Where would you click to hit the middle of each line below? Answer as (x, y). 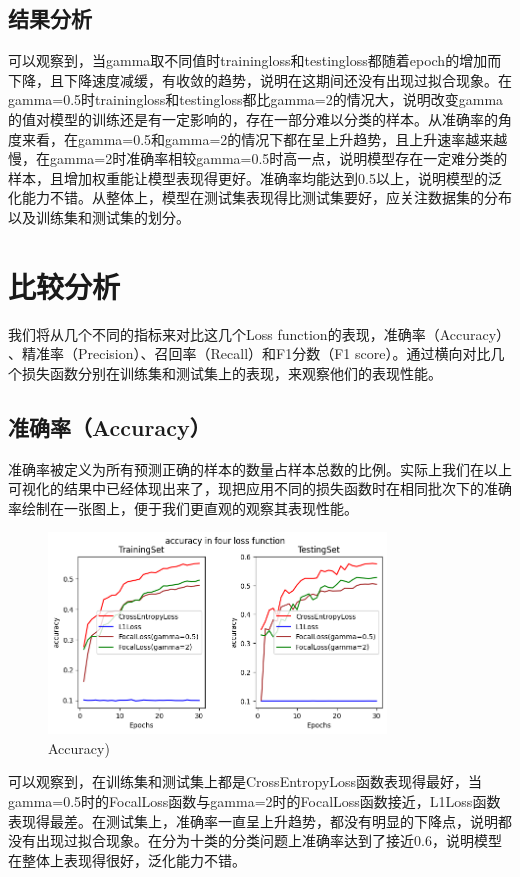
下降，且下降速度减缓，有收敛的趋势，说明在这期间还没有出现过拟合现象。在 (260, 79)
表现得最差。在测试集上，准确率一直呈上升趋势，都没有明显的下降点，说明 (253, 820)
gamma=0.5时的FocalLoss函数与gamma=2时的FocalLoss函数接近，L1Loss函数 (254, 800)
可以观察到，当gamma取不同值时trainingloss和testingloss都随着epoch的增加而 (255, 60)
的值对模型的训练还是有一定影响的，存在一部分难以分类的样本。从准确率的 (253, 118)
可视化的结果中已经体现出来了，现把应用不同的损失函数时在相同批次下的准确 (260, 488)
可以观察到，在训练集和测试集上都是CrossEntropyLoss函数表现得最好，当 (245, 781)
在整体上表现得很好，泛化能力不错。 (127, 859)
